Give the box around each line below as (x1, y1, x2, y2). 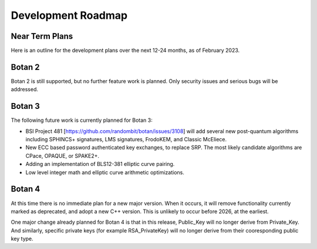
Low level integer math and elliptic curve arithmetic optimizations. (25, 168, 184, 176)
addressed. (11, 86, 38, 93)
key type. (11, 235, 33, 243)
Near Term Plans (11, 31, 73, 41)
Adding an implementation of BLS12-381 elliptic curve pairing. (25, 161, 175, 168)
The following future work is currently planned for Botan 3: (11, 117, 153, 124)
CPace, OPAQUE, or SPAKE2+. (25, 152, 100, 159)
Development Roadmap (11, 9, 128, 22)
